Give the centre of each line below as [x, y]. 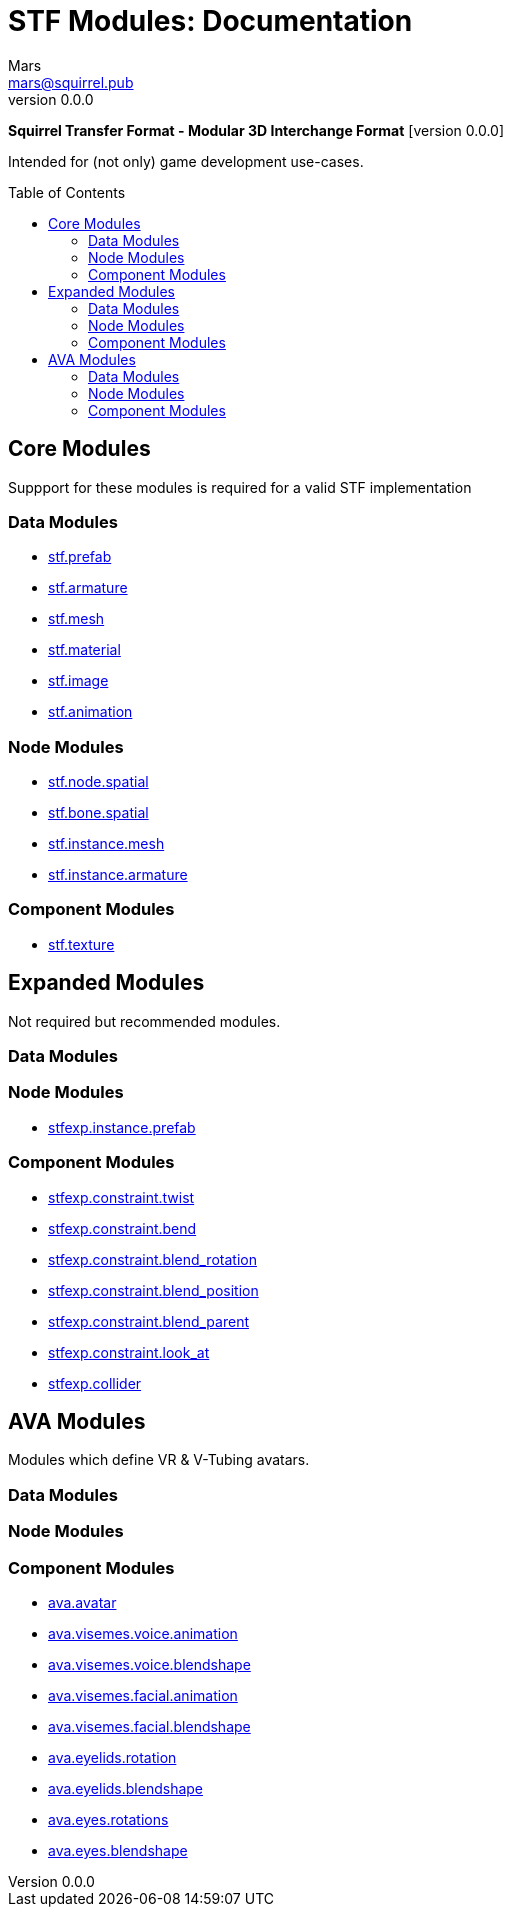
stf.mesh [76, 619]
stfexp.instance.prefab [122, 1127]
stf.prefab [80, 557]
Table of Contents [67, 192]
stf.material [84, 650]
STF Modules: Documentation [210, 21]
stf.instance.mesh [106, 844]
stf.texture [81, 944]
